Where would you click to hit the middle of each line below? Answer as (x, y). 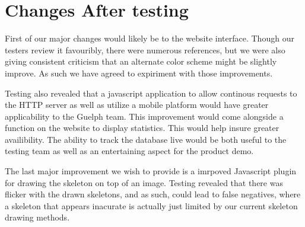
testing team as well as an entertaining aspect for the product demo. (129, 151)
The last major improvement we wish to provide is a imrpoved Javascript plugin (151, 171)
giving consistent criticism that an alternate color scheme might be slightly (141, 61)
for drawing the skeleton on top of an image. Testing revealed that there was (144, 182)
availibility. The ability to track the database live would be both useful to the (146, 139)
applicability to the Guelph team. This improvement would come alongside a (144, 116)
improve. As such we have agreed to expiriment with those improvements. (139, 73)
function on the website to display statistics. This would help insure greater (142, 128)
